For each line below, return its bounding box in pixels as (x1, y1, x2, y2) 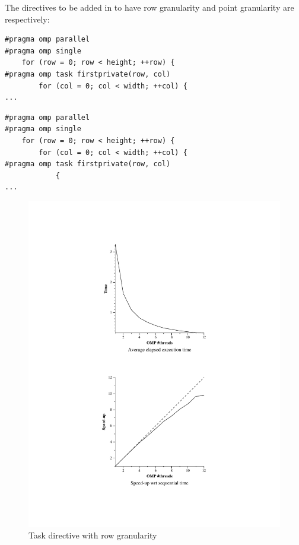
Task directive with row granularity (28, 529, 157, 541)
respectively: (5, 12, 50, 25)
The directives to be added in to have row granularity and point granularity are (5, 1, 294, 13)
